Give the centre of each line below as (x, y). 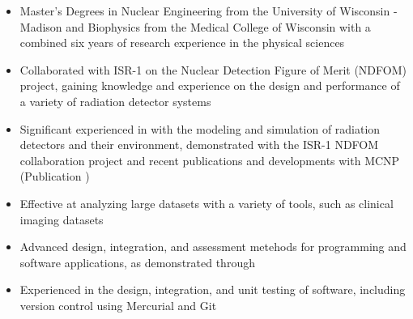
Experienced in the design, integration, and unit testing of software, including (213, 289)
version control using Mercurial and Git (118, 305)
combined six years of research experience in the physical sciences (182, 43)
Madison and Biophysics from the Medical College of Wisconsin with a (195, 26)
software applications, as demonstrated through (137, 262)
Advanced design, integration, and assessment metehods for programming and (213, 247)
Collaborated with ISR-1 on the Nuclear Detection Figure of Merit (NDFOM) (213, 69)
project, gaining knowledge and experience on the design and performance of (210, 85)
